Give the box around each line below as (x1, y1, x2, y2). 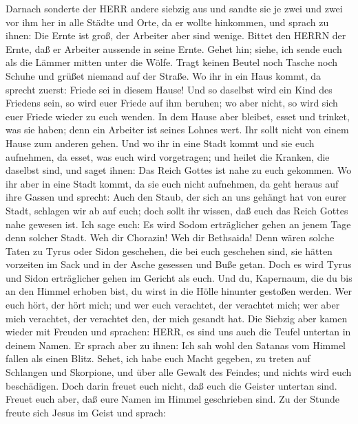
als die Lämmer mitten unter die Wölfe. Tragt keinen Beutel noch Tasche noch (6, 55, 338, 69)
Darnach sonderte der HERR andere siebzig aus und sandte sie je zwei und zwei (6, 1, 343, 15)
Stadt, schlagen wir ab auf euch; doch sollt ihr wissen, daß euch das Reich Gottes (6, 203, 348, 217)
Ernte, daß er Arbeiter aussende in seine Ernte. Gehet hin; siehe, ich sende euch (6, 41, 342, 56)
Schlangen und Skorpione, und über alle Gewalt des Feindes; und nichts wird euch (6, 365, 352, 379)
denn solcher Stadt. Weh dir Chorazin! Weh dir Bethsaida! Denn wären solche (6, 230, 335, 245)
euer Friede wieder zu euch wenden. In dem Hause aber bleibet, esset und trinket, (6, 109, 350, 123)
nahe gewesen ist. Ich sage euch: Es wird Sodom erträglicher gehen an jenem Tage (6, 216, 351, 231)
